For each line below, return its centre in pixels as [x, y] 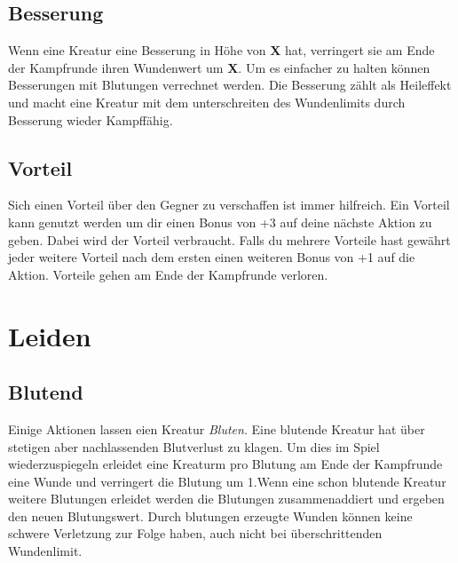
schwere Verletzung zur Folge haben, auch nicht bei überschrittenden [195, 533]
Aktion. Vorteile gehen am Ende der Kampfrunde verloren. [168, 274]
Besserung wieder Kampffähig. [91, 119]
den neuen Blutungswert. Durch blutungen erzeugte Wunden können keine [210, 515]
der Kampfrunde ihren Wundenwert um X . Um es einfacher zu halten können [219, 67]
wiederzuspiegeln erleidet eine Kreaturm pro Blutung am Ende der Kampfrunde [225, 464]
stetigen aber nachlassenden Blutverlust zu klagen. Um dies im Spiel [194, 446]
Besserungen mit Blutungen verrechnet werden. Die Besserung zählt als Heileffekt [230, 85]
